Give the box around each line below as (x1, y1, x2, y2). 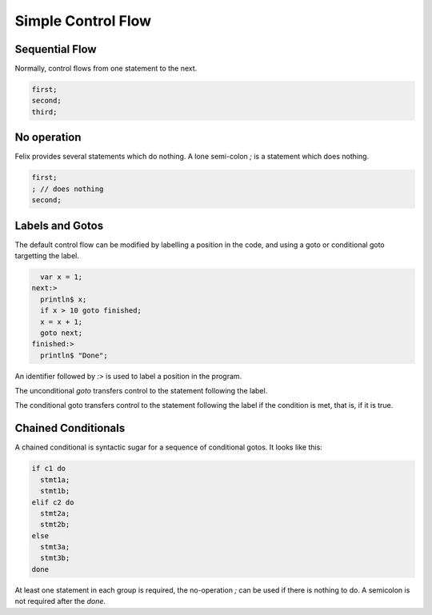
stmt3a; (40, 542, 70, 552)
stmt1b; (40, 486, 70, 496)
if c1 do (31, 464, 66, 473)
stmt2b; (40, 520, 70, 529)
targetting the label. (14, 250, 80, 260)
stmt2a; (40, 509, 70, 517)
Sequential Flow (14, 42, 97, 56)
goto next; (40, 328, 83, 337)
